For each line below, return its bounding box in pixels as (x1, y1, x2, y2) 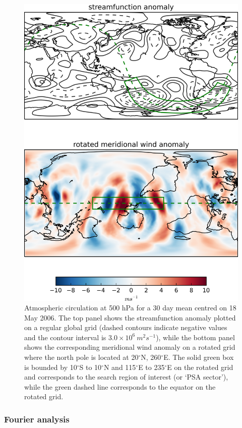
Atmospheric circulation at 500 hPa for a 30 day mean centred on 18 (24, 302, 236, 313)
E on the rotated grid (167, 361, 233, 372)
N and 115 (103, 361, 136, 372)
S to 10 (79, 361, 102, 372)
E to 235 (138, 361, 165, 372)
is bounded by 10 (24, 361, 77, 372)
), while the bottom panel (156, 332, 235, 342)
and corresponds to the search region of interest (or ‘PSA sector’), (24, 371, 228, 382)
